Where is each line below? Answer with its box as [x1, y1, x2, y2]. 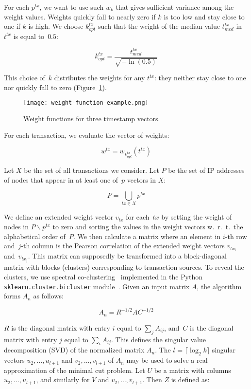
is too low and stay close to [164, 11, 245, 21]
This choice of [4, 73, 45, 83]
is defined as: [171, 374, 210, 385]
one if [4, 21, 20, 31]
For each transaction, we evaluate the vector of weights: [4, 130, 169, 140]
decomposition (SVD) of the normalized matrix [4, 345, 145, 355]
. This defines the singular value [111, 334, 206, 344]
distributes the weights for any [54, 73, 145, 83]
